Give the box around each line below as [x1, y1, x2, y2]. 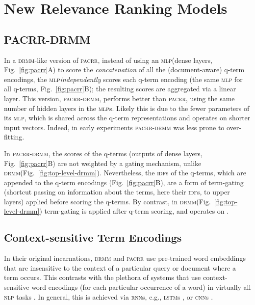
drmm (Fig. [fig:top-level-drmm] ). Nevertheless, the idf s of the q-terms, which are [4, 167, 246, 178]
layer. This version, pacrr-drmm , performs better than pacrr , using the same [4, 93, 235, 103]
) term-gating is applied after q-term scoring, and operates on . [39, 206, 229, 216]
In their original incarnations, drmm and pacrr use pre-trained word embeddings [4, 253, 246, 263]
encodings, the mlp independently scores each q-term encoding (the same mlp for [4, 74, 243, 84]
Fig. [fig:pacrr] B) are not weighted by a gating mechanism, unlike [4, 158, 202, 168]
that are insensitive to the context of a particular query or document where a [4, 262, 236, 273]
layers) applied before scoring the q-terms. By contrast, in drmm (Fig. [4, 196, 211, 206]
